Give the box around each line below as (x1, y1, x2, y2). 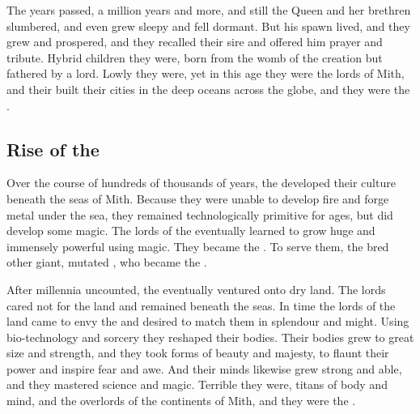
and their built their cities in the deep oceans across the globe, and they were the (6, 80, 410, 97)
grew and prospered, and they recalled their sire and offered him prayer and (6, 33, 383, 50)
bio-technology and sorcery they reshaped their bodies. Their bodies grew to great (6, 328, 414, 345)
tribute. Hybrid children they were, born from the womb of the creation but (6, 49, 383, 66)
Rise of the (6, 136, 100, 161)
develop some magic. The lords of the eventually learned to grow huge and (6, 222, 375, 239)
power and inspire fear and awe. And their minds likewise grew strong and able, (6, 360, 402, 377)
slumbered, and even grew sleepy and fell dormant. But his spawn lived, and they (6, 17, 410, 34)
